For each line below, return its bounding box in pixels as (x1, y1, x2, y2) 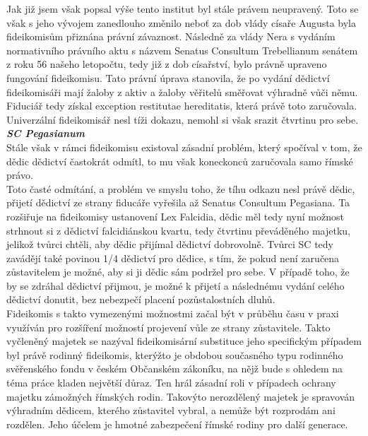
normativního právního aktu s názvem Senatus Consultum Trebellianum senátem (6, 42, 358, 57)
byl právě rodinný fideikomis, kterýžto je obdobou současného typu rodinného (6, 347, 343, 362)
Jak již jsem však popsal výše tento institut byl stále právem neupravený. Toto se (6, 1, 359, 16)
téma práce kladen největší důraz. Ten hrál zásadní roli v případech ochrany (6, 375, 336, 390)
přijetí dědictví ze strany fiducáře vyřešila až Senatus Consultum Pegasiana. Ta (6, 195, 350, 210)
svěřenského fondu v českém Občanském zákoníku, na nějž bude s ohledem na (6, 361, 343, 376)
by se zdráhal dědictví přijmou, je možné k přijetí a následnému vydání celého (6, 278, 345, 293)
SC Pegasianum (6, 126, 85, 141)
